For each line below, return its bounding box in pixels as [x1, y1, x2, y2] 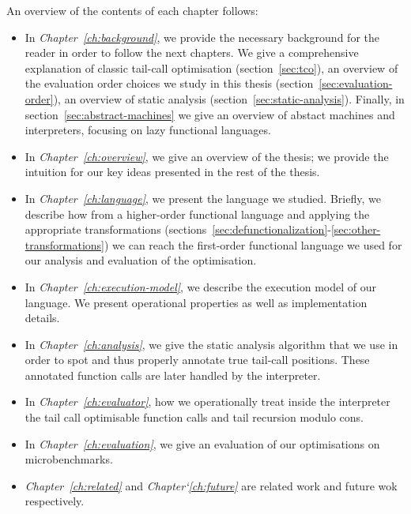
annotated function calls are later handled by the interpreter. [25, 366, 321, 383]
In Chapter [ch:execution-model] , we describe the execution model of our [25, 278, 376, 295]
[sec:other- [330, 221, 381, 238]
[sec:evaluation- [319, 75, 393, 92]
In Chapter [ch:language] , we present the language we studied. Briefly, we [25, 189, 381, 206]
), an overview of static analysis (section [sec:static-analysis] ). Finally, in [53, 90, 405, 107]
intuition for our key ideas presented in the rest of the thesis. [25, 163, 320, 180]
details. [25, 310, 60, 326]
